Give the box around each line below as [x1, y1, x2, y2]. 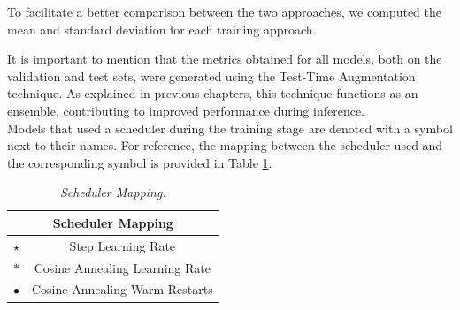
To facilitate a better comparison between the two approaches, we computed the [7, 3, 441, 20]
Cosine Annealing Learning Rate [34, 258, 211, 276]
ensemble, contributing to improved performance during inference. [7, 101, 365, 119]
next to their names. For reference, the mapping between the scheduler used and [7, 136, 443, 155]
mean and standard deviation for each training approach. [7, 19, 317, 38]
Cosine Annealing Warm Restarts [32, 280, 213, 299]
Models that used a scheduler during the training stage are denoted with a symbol [7, 118, 453, 137]
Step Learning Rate [69, 236, 176, 254]
